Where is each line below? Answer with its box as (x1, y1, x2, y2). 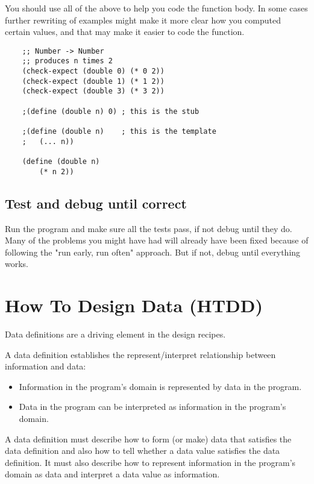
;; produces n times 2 (22, 57, 113, 66)
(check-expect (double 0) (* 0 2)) (22, 67, 165, 76)
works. (5, 257, 29, 270)
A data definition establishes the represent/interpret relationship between (5, 348, 276, 360)
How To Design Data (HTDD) (5, 293, 263, 318)
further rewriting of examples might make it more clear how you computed (5, 13, 281, 26)
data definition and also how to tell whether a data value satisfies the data (5, 444, 280, 457)
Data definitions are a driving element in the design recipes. (5, 328, 226, 341)
